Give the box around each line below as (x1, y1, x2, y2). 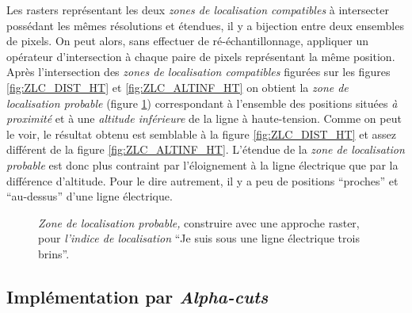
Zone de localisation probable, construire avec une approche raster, (38, 214, 360, 231)
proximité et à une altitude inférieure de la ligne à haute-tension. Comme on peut (6, 110, 402, 127)
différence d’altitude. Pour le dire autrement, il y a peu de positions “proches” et (6, 172, 399, 189)
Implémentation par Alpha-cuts (6, 284, 269, 308)
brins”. (38, 245, 70, 261)
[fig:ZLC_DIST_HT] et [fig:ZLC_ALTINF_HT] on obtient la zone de (6, 78, 349, 95)
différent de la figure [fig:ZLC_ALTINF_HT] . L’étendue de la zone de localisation (6, 141, 405, 158)
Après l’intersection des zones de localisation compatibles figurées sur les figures (6, 63, 391, 80)
